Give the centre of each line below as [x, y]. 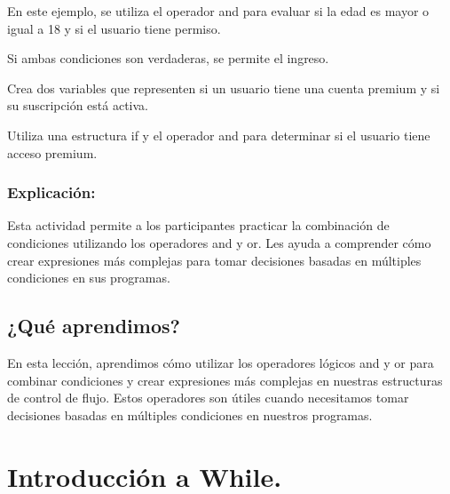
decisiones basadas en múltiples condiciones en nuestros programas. [190, 414]
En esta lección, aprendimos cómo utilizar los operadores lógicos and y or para [221, 362]
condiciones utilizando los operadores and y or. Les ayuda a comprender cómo [219, 242]
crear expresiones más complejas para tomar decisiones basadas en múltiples [214, 260]
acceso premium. [52, 152]
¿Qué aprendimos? [94, 326]
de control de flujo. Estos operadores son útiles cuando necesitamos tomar [208, 398]
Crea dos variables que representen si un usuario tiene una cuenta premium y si [224, 88]
